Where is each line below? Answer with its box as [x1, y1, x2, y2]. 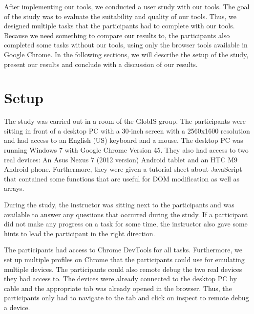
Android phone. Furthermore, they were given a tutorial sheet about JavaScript [4, 164, 242, 174]
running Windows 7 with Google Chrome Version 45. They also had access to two [4, 145, 249, 155]
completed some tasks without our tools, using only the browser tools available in [4, 40, 248, 50]
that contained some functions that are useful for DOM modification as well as [4, 173, 240, 183]
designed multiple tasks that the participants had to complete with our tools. [4, 21, 235, 31]
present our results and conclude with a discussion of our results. [4, 59, 198, 69]
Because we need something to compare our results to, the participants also [4, 30, 230, 40]
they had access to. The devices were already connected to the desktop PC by [4, 273, 237, 284]
